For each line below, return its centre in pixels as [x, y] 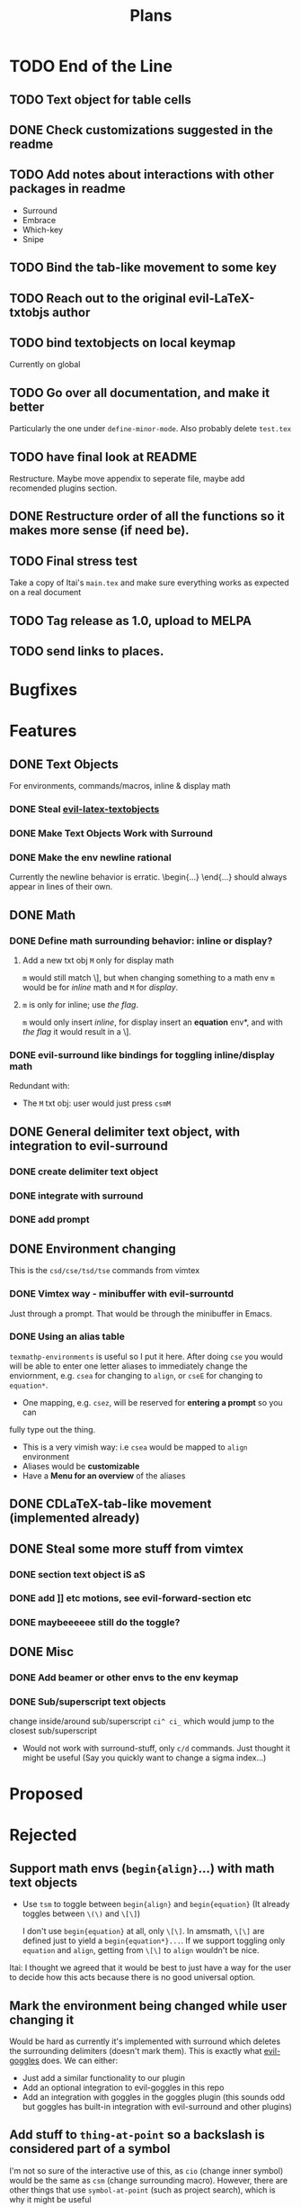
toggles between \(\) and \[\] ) [81, 1913]
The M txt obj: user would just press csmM [97, 1103]
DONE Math [43, 915]
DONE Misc [42, 1652]
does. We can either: [80, 2061]
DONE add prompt [49, 1219]
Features [43, 731]
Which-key [43, 230]
